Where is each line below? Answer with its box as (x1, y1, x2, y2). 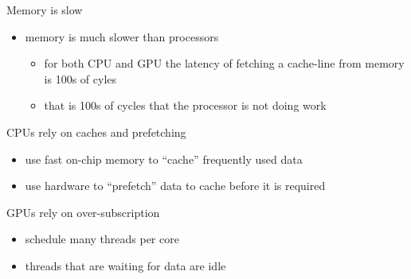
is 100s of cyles (44, 70, 117, 87)
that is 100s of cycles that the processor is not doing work (44, 97, 327, 114)
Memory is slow (6, 2, 83, 17)
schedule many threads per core (25, 231, 179, 247)
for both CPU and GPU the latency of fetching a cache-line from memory (44, 55, 405, 72)
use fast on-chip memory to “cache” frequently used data (25, 150, 303, 167)
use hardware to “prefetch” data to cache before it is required (25, 177, 326, 194)
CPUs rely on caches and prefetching (6, 123, 186, 140)
